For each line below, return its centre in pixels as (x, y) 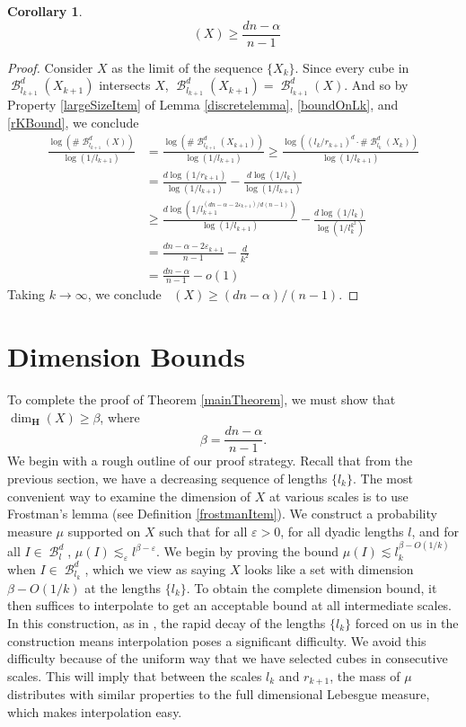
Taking (26, 294)
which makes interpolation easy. (95, 711)
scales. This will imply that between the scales (135, 675)
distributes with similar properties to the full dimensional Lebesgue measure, (219, 694)
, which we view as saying (155, 568)
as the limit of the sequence (187, 67)
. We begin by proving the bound (248, 551)
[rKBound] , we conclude (73, 122)
